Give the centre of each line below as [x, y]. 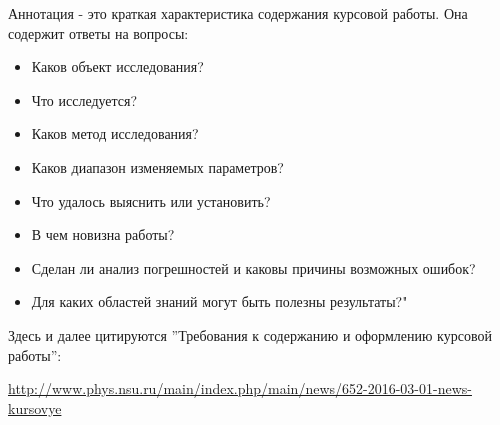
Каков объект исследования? [117, 66]
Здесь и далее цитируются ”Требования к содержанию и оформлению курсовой [250, 334]
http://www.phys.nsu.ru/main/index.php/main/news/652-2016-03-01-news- [240, 388]
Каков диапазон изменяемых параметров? [157, 166]
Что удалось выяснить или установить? [151, 200]
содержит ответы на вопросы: [98, 32]
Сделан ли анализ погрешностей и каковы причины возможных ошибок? [253, 267]
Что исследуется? [84, 99]
